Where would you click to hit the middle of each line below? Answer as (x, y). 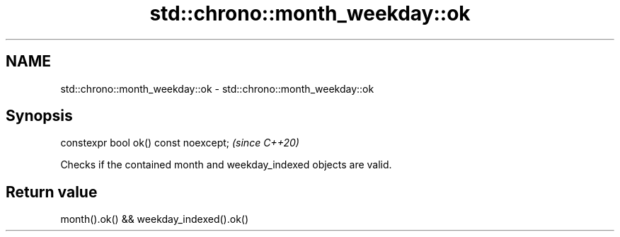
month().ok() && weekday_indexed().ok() (155, 219)
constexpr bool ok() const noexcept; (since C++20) (180, 143)
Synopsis (39, 116)
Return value (52, 192)
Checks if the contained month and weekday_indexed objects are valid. (226, 165)
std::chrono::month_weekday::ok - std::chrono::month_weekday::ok (217, 88)
